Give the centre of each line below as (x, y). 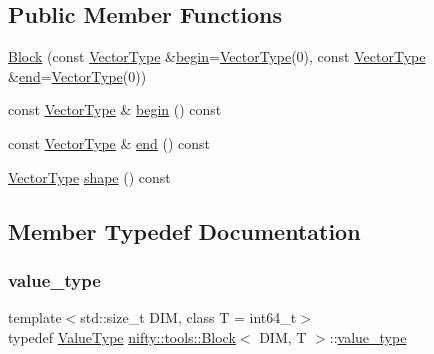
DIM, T (283, 336)
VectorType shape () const (89, 176)
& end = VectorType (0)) (77, 75)
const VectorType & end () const (109, 142)
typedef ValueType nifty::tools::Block (122, 336)
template (35, 317)
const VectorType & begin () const (115, 109)
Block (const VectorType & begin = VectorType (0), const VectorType (217, 56)
